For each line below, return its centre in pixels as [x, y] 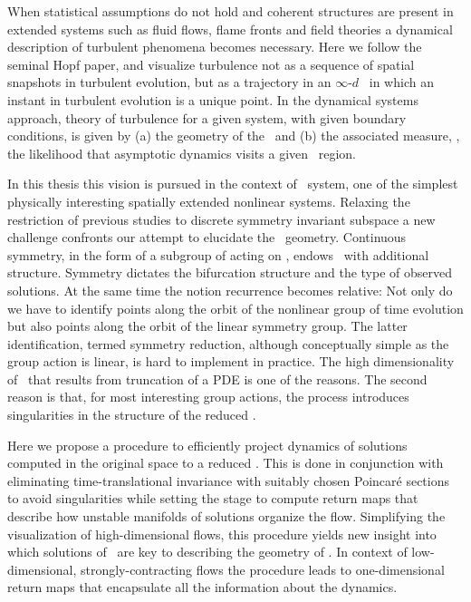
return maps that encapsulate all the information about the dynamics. [202, 587]
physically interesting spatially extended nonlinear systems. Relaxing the [209, 201]
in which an [401, 82]
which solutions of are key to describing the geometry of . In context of [207, 552]
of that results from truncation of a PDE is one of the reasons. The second [217, 379]
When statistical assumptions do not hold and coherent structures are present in [231, 11]
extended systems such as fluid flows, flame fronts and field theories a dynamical [230, 29]
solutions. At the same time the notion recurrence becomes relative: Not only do [230, 290]
